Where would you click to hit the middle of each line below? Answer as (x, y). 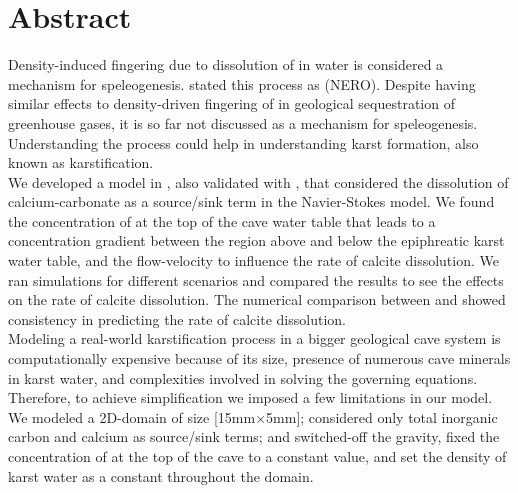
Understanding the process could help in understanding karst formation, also (243, 142)
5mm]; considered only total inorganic (382, 416)
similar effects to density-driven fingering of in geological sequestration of (231, 103)
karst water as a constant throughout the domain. (161, 475)
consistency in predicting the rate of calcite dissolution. (177, 318)
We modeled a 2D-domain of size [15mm (132, 416)
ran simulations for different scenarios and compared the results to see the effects (256, 279)
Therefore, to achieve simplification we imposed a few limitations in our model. (250, 397)
